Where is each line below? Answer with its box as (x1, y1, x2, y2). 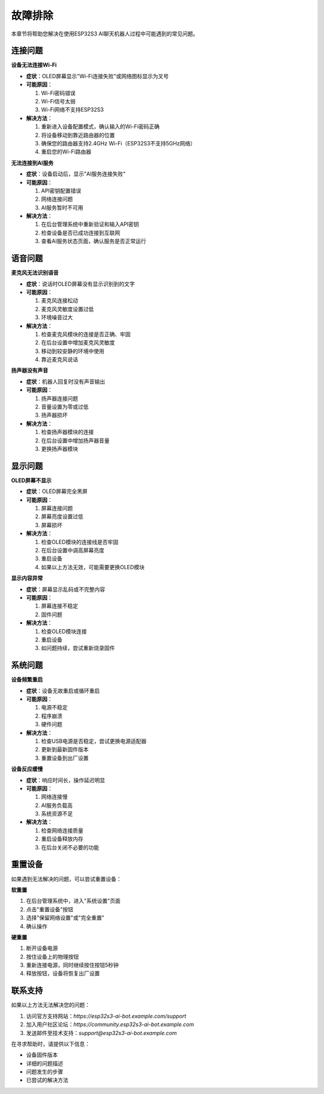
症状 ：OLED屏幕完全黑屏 (26, 487, 88, 495)
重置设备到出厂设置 (41, 754, 89, 762)
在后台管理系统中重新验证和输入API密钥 (41, 221, 139, 228)
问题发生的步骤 (26, 1068, 63, 1075)
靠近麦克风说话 (41, 356, 78, 363)
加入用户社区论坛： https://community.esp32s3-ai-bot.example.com (26, 1021, 194, 1028)
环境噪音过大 (41, 314, 73, 321)
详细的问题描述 (26, 1060, 63, 1067)
